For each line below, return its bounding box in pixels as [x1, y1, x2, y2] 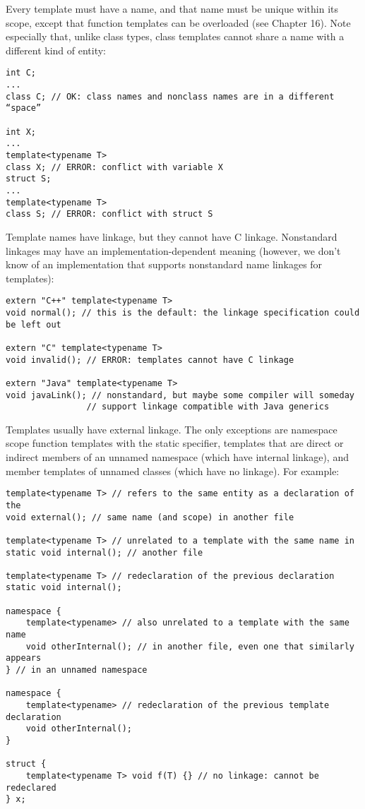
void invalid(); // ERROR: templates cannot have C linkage [6, 354, 294, 365]
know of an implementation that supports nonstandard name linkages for [6, 257, 323, 272]
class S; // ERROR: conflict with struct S [6, 209, 213, 220]
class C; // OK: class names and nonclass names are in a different [6, 91, 335, 102]
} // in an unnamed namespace [6, 665, 148, 676]
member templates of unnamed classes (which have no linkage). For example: [6, 463, 340, 478]
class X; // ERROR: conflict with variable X [6, 162, 223, 172]
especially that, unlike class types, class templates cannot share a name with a [6, 29, 345, 44]
